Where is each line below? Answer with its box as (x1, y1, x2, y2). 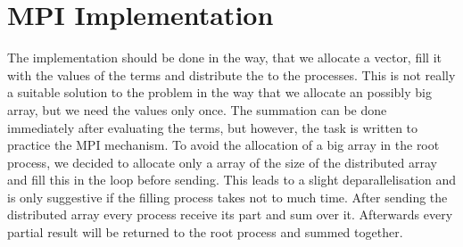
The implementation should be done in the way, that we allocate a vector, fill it (7, 48, 442, 67)
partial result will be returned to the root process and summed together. (7, 223, 403, 242)
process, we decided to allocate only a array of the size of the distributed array (7, 152, 437, 171)
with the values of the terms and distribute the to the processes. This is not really (7, 65, 456, 84)
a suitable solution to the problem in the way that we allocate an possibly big (7, 83, 432, 102)
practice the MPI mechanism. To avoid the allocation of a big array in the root (7, 136, 440, 154)
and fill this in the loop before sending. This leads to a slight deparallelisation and (7, 170, 457, 189)
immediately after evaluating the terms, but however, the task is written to (7, 118, 418, 136)
